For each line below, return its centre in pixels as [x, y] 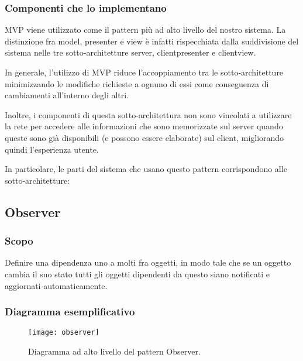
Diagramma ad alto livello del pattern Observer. [114, 351]
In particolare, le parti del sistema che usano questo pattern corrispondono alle [146, 169]
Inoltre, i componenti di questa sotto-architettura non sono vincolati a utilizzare [148, 114]
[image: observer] [64, 333]
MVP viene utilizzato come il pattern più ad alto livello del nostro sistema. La [145, 30]
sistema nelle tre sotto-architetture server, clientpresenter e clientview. [130, 52]
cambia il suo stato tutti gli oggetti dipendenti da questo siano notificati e [137, 274]
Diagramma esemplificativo [70, 312]
